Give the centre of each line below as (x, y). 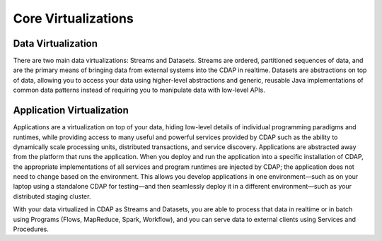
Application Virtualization (71, 111)
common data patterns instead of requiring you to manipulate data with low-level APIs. (139, 90)
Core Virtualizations (73, 18)
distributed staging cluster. (52, 196)
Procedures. (31, 229)
